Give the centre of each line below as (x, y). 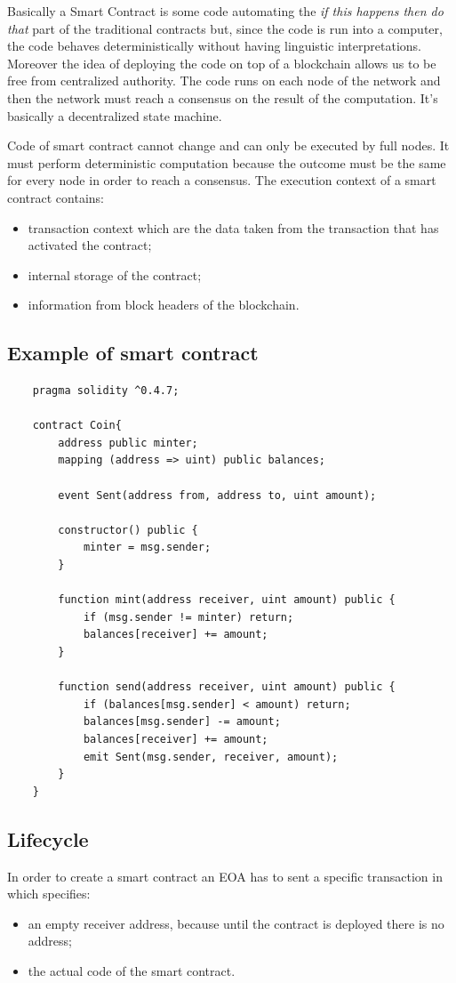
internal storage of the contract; (115, 274)
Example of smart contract (133, 353)
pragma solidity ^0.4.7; (106, 391)
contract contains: (56, 197)
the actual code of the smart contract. (132, 970)
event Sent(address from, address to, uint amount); (217, 495)
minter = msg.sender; (147, 548)
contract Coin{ (77, 426)
